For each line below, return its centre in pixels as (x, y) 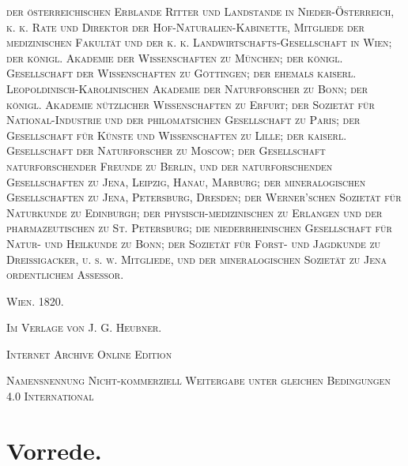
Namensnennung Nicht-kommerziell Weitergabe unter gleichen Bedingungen (198, 380)
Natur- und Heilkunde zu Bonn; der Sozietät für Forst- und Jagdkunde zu (194, 243)
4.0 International (50, 396)
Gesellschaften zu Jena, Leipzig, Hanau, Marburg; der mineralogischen (186, 181)
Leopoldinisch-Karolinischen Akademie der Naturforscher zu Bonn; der (187, 88)
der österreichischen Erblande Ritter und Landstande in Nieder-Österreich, (200, 11)
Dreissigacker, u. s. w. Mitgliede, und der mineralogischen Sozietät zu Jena (196, 259)
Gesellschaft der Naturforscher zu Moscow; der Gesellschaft (166, 150)
